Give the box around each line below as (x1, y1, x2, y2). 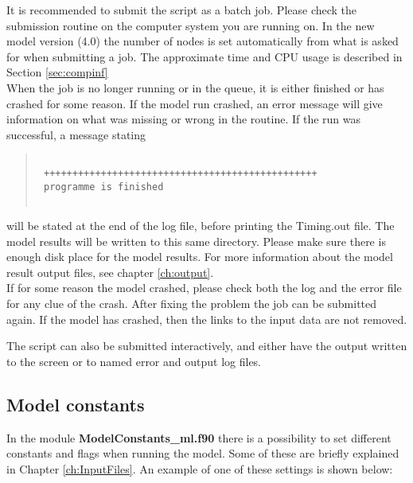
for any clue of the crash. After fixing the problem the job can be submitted (6, 294, 377, 311)
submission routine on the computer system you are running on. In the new (6, 17, 375, 33)
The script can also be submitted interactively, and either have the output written (6, 337, 407, 354)
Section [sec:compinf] (6, 64, 108, 80)
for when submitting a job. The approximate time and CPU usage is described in (6, 48, 403, 64)
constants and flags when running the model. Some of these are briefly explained (6, 445, 399, 462)
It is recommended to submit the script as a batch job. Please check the (6, 2, 357, 18)
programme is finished (43, 181, 164, 193)
